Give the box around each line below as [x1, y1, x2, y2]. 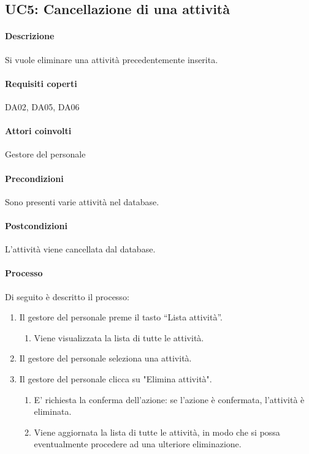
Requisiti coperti [5, 77, 77, 89]
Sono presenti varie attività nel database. [5, 195, 159, 208]
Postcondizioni [5, 219, 67, 232]
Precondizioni [5, 172, 64, 184]
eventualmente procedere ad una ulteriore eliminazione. [34, 437, 242, 450]
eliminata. [34, 405, 72, 418]
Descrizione [5, 29, 55, 42]
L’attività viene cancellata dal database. [5, 243, 156, 255]
